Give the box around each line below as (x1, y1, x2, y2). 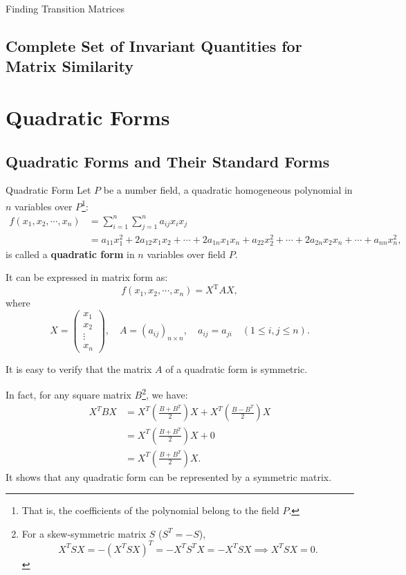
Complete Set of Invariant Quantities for (6, 35, 302, 56)
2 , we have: (142, 385, 188, 401)
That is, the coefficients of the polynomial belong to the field (21, 503, 279, 518)
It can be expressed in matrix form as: (6, 270, 168, 284)
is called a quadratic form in (6, 246, 135, 261)
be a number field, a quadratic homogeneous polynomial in (103, 183, 353, 197)
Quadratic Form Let (6, 183, 91, 197)
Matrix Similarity (6, 55, 133, 77)
